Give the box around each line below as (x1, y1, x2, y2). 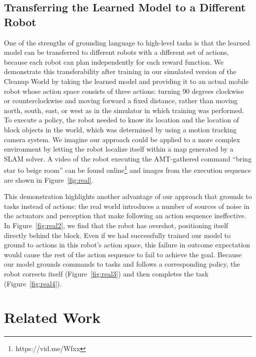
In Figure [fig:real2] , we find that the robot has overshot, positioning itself (4, 220, 228, 230)
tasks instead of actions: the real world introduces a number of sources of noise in (4, 200, 250, 211)
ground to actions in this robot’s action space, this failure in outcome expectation (4, 239, 250, 250)
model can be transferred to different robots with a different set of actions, (4, 47, 229, 57)
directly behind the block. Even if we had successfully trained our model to (4, 230, 231, 240)
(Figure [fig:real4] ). (4, 278, 62, 288)
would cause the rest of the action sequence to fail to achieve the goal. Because (4, 249, 242, 259)
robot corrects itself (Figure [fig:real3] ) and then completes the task (4, 268, 209, 278)
